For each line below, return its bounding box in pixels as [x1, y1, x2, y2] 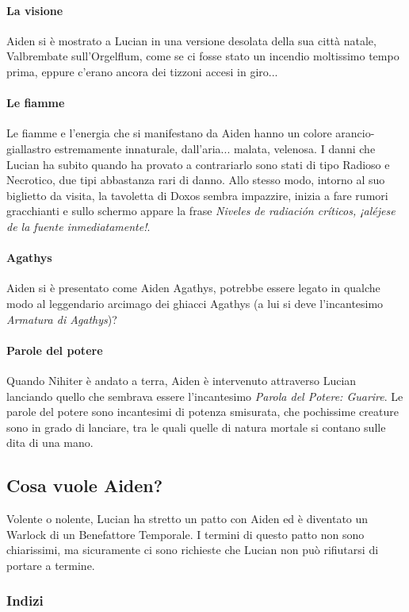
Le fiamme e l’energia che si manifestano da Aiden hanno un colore [6, 125, 332, 141]
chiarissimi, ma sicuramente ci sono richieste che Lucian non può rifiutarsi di [6, 541, 379, 558]
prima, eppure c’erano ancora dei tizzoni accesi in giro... [6, 63, 278, 79]
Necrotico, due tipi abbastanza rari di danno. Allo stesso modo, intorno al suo [6, 171, 385, 188]
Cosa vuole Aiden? [6, 473, 163, 498]
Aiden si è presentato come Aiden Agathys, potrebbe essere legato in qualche [6, 279, 380, 296]
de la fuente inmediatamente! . [6, 217, 151, 234]
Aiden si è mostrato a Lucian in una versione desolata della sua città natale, [6, 32, 377, 48]
